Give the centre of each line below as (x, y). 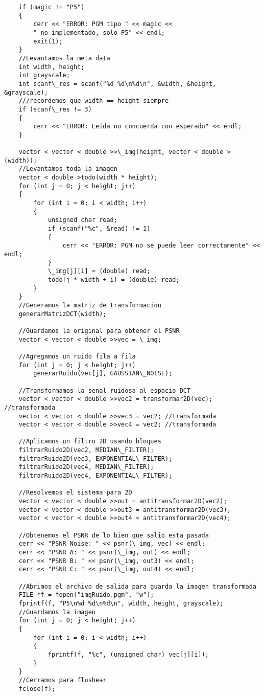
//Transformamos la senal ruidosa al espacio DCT (105, 390)
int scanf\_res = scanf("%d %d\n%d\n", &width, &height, (117, 84)
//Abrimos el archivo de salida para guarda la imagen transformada (137, 586)
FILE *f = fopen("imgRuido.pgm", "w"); (86, 595)
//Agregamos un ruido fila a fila (77, 356)
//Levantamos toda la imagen (68, 169)
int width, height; (52, 67)
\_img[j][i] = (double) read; (99, 271)
